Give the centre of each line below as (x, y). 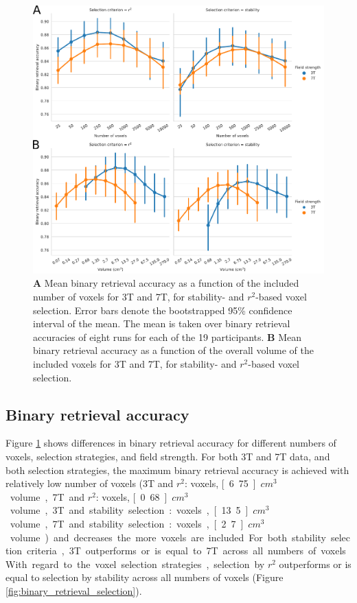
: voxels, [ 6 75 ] (220, 483)
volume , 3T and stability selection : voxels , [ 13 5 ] (129, 510)
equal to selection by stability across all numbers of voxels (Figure (145, 577)
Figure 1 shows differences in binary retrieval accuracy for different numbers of (171, 443)
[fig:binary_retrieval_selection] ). (74, 590)
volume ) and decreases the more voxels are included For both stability (168, 537)
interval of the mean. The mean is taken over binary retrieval (162, 323)
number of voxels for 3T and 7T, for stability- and (139, 297)
